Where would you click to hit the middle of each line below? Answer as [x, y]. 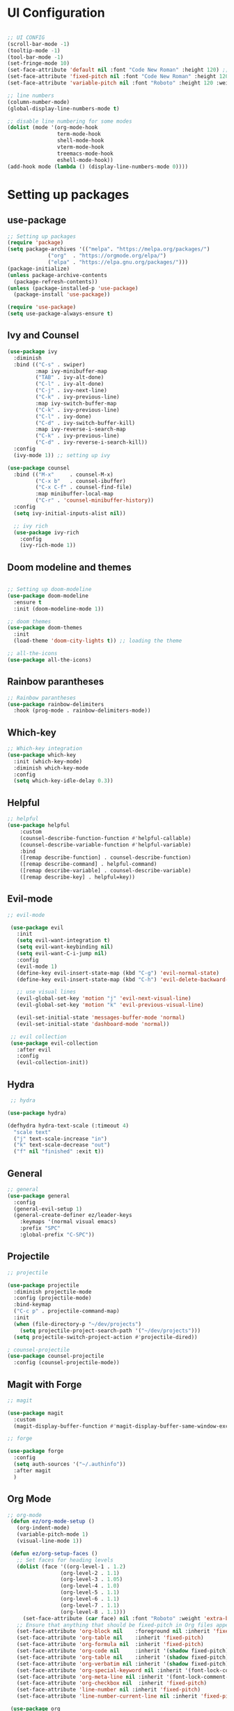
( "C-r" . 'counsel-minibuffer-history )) [95, 500]
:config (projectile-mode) [53, 1298]
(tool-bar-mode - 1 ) [36, 57]
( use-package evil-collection [54, 1043]
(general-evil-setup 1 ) [48, 1209]
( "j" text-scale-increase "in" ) [61, 1139]
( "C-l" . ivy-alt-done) [70, 384]
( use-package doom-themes [45, 628]
